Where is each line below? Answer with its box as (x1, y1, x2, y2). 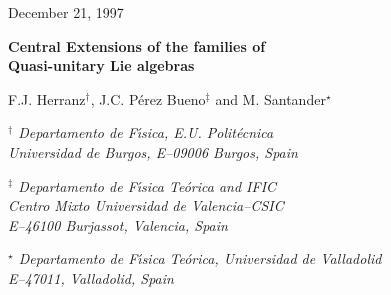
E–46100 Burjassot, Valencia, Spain (8, 214, 228, 235)
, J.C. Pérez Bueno (90, 88, 206, 109)
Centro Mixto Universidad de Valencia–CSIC (8, 195, 284, 216)
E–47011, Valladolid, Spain (8, 267, 174, 288)
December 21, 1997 (8, 2, 124, 22)
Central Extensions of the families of (8, 35, 266, 56)
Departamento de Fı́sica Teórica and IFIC (18, 175, 277, 196)
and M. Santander (215, 88, 326, 109)
